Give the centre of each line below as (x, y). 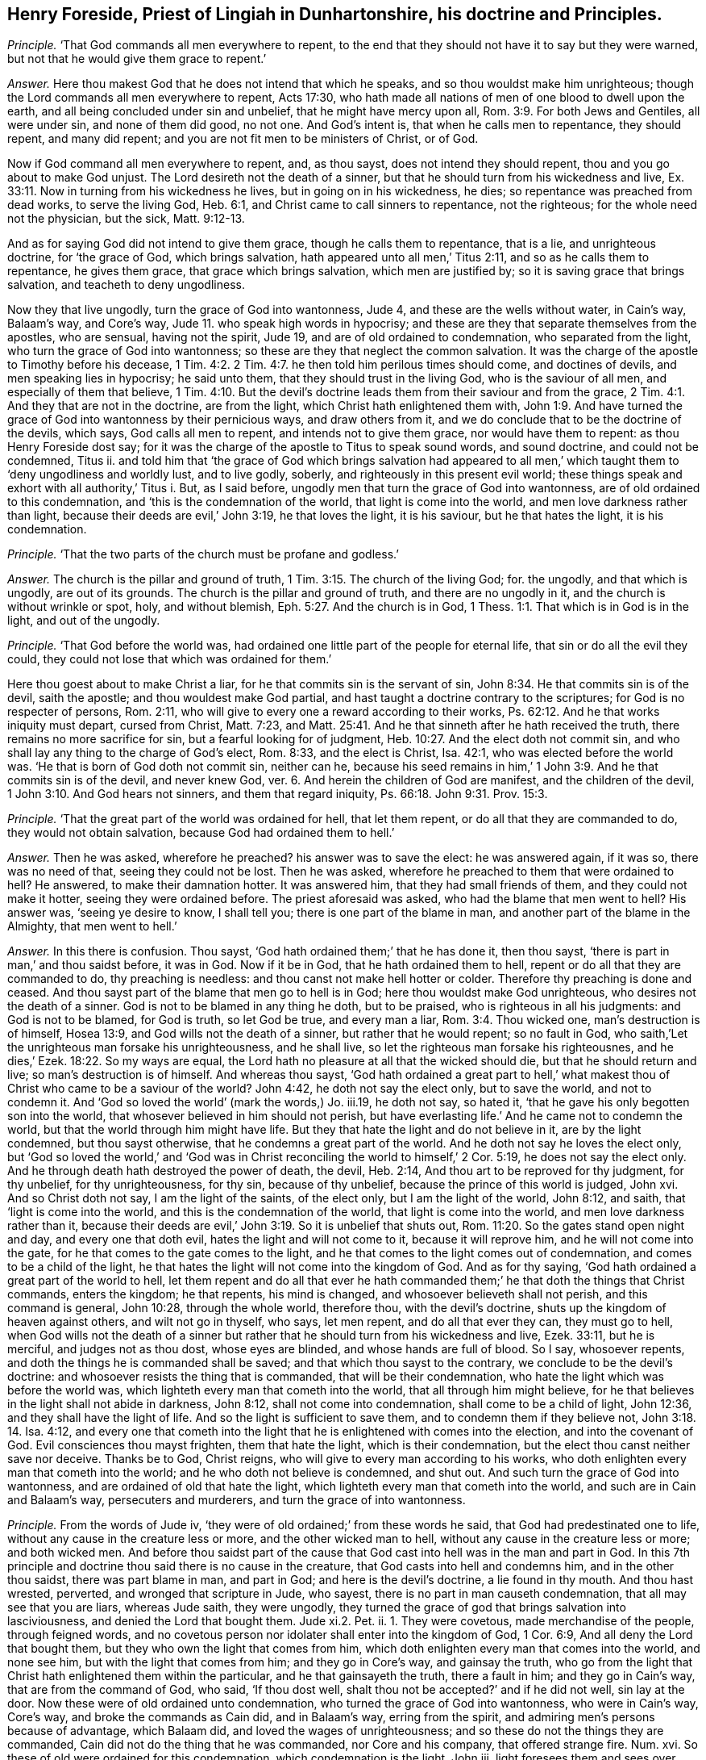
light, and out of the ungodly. (84, 621)
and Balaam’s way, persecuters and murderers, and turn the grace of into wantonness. (237, 1500)
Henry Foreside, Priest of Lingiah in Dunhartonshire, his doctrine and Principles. (335, 14)
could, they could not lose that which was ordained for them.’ (170, 659)
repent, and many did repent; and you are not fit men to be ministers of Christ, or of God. (243, 139)
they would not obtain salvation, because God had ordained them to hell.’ (201, 833)
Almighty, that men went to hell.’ (92, 926)
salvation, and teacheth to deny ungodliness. (126, 285)
